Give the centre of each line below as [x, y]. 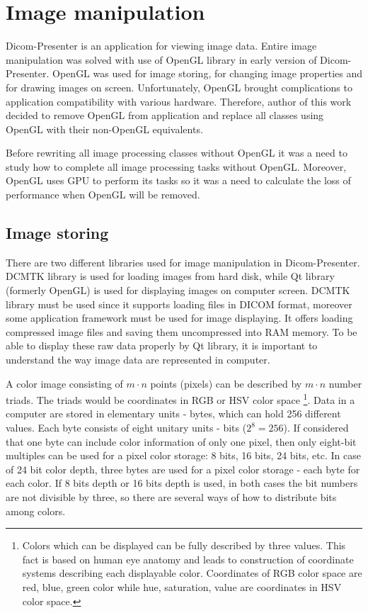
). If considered [316, 428]
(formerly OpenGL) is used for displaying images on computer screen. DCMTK [178, 290]
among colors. [36, 511]
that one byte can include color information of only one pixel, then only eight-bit [181, 441]
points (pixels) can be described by [226, 383]
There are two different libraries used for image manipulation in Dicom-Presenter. [183, 262]
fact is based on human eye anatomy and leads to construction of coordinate [188, 559]
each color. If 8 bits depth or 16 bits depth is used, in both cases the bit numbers [182, 483]
